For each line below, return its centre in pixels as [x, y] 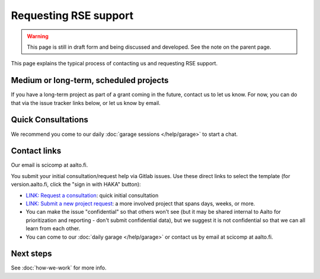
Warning [38, 36]
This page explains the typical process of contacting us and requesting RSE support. [114, 64]
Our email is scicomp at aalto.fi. [49, 165]
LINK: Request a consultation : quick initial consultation [92, 195]
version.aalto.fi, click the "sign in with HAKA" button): [76, 185]
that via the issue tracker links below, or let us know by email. [86, 103]
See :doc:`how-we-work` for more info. [59, 268]
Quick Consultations [49, 120]
